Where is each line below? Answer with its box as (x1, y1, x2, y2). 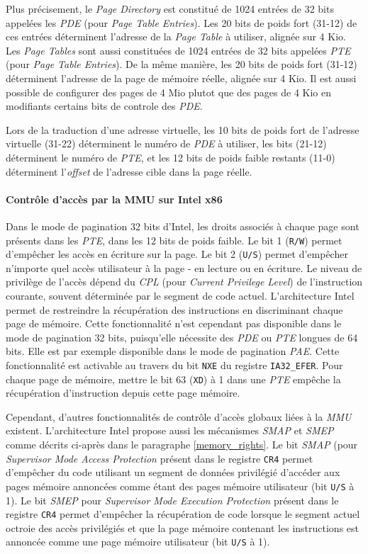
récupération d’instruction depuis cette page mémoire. (6, 385, 240, 400)
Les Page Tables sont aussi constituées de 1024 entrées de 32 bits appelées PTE (6, 43, 351, 57)
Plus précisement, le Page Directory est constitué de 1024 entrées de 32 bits (6, 1, 334, 16)
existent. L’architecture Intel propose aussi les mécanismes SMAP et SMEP (6, 423, 334, 438)
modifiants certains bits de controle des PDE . (6, 98, 203, 113)
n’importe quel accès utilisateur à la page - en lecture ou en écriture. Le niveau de (6, 260, 362, 275)
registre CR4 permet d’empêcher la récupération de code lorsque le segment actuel (6, 507, 360, 521)
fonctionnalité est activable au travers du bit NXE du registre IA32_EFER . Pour (6, 357, 343, 372)
